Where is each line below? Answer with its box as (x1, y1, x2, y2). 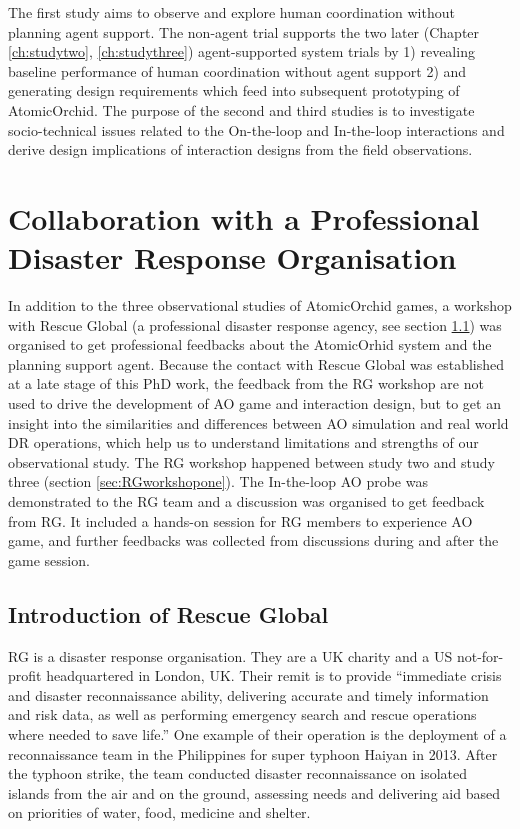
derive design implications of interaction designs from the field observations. (8, 139, 473, 160)
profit (8, 665, 42, 686)
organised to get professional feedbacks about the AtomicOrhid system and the (8, 334, 492, 355)
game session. (8, 549, 90, 570)
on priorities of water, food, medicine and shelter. (8, 802, 311, 823)
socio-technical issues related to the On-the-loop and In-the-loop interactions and (8, 119, 505, 140)
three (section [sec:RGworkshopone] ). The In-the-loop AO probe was (8, 471, 428, 492)
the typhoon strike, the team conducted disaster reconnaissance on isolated (8, 763, 468, 784)
